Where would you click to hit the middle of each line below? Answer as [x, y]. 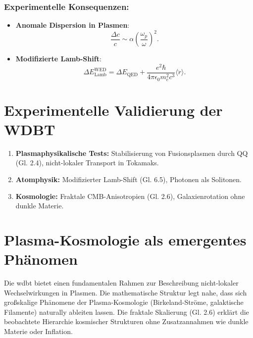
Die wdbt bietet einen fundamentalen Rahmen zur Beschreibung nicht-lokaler [121, 283]
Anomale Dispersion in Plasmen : [73, 25]
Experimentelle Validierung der [113, 110]
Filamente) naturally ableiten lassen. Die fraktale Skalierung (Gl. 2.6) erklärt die [126, 312]
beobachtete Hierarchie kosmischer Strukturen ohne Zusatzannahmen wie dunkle [126, 321]
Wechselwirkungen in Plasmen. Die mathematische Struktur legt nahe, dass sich [126, 292]
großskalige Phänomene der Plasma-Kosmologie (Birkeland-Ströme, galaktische [124, 302]
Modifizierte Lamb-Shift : [58, 59]
